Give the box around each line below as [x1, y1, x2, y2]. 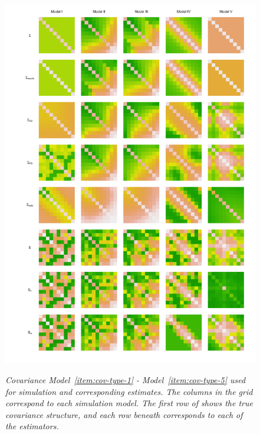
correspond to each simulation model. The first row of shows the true [5, 397, 253, 409]
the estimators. [5, 420, 59, 432]
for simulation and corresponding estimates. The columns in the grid [5, 385, 253, 397]
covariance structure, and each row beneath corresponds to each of [5, 408, 243, 420]
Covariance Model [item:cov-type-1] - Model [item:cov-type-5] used [5, 373, 246, 386]
